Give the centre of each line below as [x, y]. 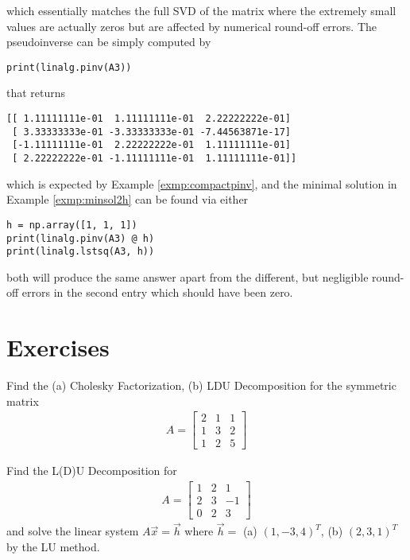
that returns [36, 93]
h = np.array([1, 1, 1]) [72, 225]
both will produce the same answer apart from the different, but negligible [188, 276]
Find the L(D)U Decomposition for [92, 471]
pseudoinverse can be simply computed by [109, 42]
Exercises [58, 347]
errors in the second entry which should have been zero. [157, 292]
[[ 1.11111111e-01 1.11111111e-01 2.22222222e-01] [149, 119]
